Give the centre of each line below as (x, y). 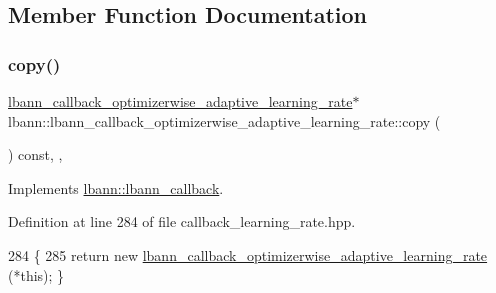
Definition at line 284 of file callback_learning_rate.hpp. (182, 221)
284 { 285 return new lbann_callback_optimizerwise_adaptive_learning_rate (248, 254)
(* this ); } (36, 274)
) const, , (35, 154)
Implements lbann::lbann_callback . (116, 187)
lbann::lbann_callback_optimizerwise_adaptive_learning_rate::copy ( (224, 120)
